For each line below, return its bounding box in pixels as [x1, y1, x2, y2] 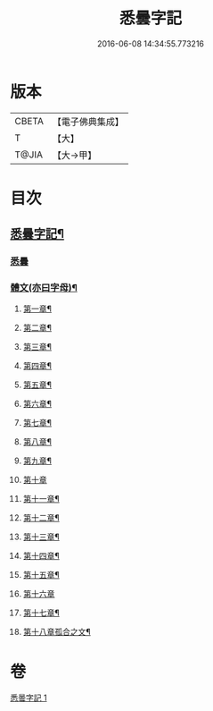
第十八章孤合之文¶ [22, 627, 92, 638]
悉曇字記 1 [10, 692, 47, 703]
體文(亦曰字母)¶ [10, 282, 78, 294]
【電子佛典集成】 [52, 115, 124, 128]
